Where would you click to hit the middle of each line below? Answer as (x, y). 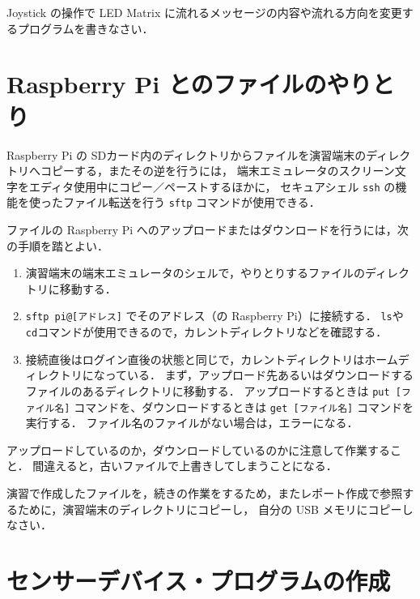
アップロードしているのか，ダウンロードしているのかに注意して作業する (198, 449)
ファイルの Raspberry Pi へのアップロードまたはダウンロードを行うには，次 (208, 229)
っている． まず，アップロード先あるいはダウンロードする (259, 375)
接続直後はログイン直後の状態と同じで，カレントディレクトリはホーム (212, 359)
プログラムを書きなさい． (85, 28)
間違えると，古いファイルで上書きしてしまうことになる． (185, 466)
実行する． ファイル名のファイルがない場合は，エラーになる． (192, 423)
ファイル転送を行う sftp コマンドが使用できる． (191, 202)
